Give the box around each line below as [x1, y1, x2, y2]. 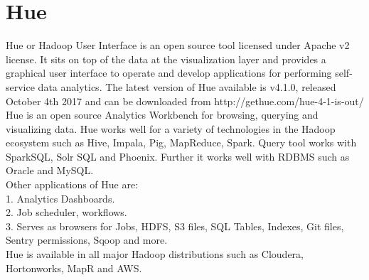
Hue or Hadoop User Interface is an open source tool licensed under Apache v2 [6, 38, 350, 53]
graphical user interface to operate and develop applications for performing [6, 65, 332, 80]
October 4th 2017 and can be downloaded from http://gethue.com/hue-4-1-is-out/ [6, 93, 364, 108]
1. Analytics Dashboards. [6, 190, 115, 205]
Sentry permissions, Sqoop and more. [6, 232, 168, 247]
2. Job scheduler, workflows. [6, 205, 127, 220]
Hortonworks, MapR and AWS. [6, 260, 142, 275]
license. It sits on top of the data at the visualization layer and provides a [6, 51, 326, 66]
